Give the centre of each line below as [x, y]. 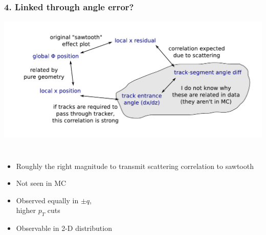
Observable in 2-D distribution [64, 228]
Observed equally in [47, 200]
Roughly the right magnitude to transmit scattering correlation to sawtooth [135, 166]
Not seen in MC [41, 183]
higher [26, 210]
